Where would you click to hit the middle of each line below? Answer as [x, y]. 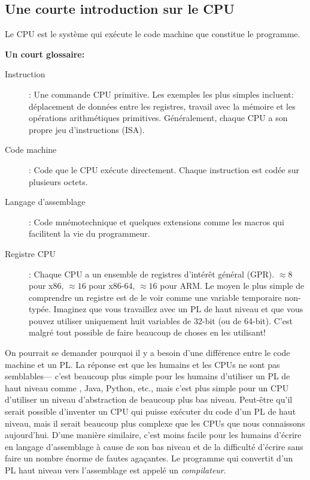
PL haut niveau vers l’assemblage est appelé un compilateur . [116, 470]
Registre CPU [30, 253]
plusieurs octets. [58, 181]
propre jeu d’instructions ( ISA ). [87, 129]
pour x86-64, [112, 286]
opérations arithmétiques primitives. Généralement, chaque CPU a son [158, 118]
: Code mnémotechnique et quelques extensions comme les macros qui [156, 221]
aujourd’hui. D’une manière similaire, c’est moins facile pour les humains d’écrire [153, 435]
